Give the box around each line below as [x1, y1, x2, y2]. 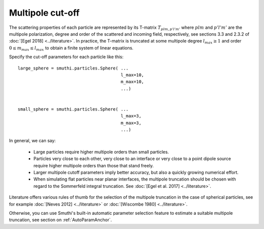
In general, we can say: [9, 137, 56, 144]
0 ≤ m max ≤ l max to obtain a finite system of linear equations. [9, 45, 134, 52]
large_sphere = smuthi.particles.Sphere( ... [18, 65, 129, 71]
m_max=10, [120, 79, 144, 85]
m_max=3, [120, 120, 142, 126]
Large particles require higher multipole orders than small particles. [33, 149, 169, 155]
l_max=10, [120, 72, 144, 78]
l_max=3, [120, 113, 142, 119]
